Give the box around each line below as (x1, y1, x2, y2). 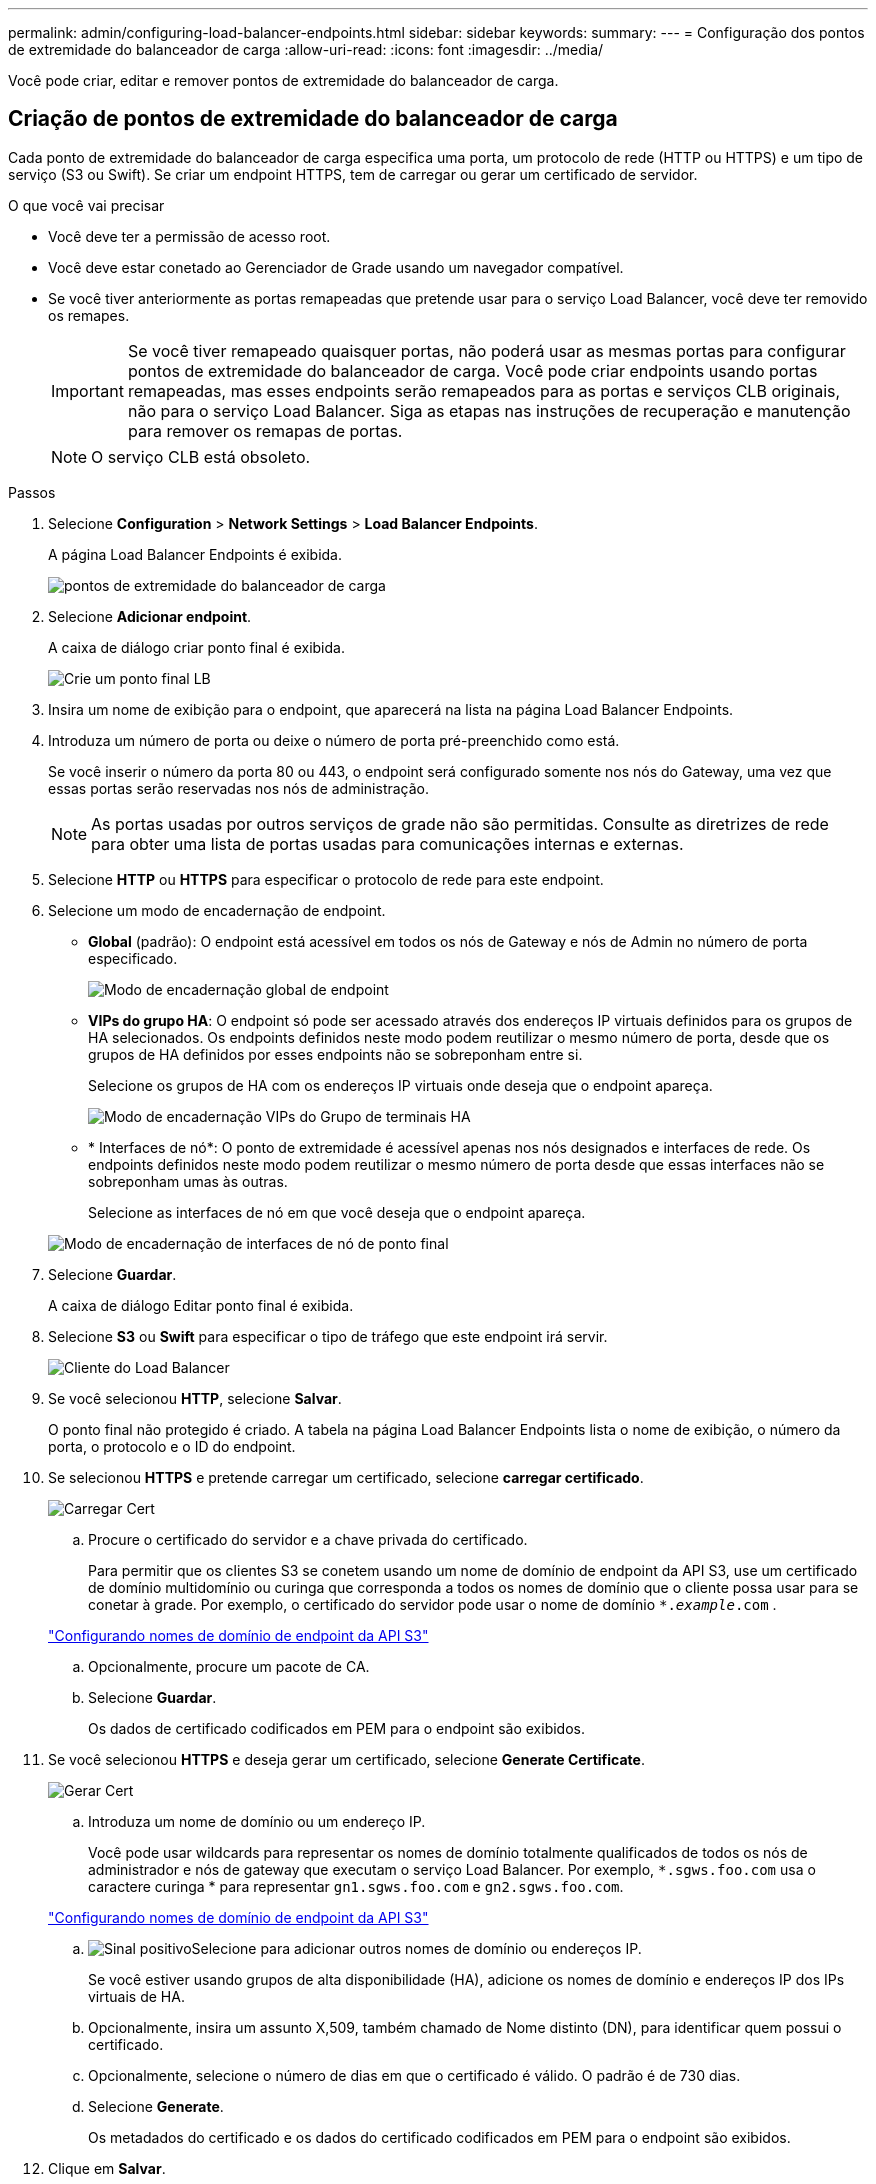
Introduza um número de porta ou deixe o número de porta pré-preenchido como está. (48, 731, 620, 749)
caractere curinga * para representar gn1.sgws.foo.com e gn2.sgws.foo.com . (88, 1877, 624, 1895)
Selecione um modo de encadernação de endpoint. (48, 901, 386, 919)
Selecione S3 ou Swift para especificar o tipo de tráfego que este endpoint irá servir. (48, 1327, 608, 1345)
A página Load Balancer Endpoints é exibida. (48, 545, 343, 563)
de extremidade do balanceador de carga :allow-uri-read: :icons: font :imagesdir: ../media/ (8, 41, 604, 58)
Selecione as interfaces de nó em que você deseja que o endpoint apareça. (88, 1203, 586, 1221)
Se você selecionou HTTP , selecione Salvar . (48, 1389, 342, 1407)
